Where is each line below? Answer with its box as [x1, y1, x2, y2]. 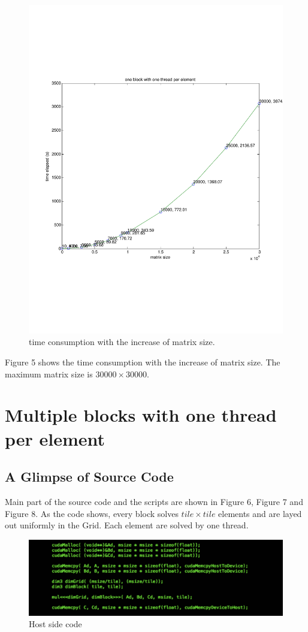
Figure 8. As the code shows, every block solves [5, 507, 179, 519]
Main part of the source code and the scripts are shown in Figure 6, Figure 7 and [5, 495, 303, 508]
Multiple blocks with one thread [5, 403, 277, 427]
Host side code [29, 618, 82, 630]
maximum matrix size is [5, 367, 93, 380]
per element [5, 426, 105, 450]
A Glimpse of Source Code [5, 467, 174, 486]
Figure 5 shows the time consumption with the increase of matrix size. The [5, 356, 280, 368]
